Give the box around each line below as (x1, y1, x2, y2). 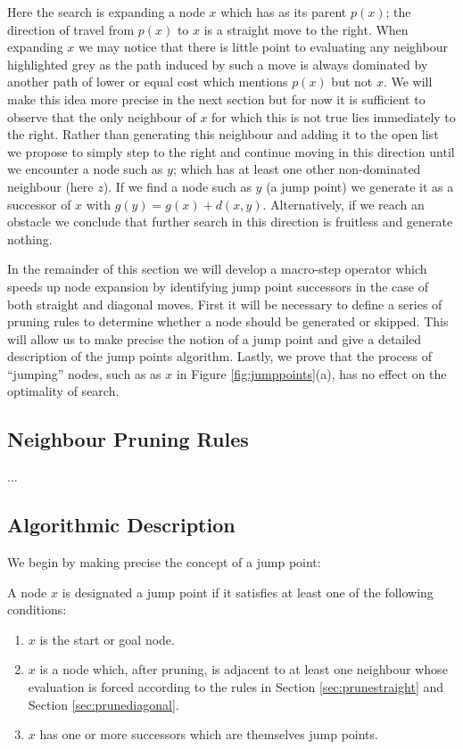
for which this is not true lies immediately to (211, 107, 456, 126)
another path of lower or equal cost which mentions (7, 72, 288, 91)
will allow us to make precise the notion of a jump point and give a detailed (7, 329, 422, 348)
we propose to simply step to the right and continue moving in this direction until (7, 142, 455, 160)
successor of (7, 194, 71, 213)
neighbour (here (7, 177, 94, 195)
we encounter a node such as (7, 160, 163, 178)
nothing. (7, 229, 53, 248)
